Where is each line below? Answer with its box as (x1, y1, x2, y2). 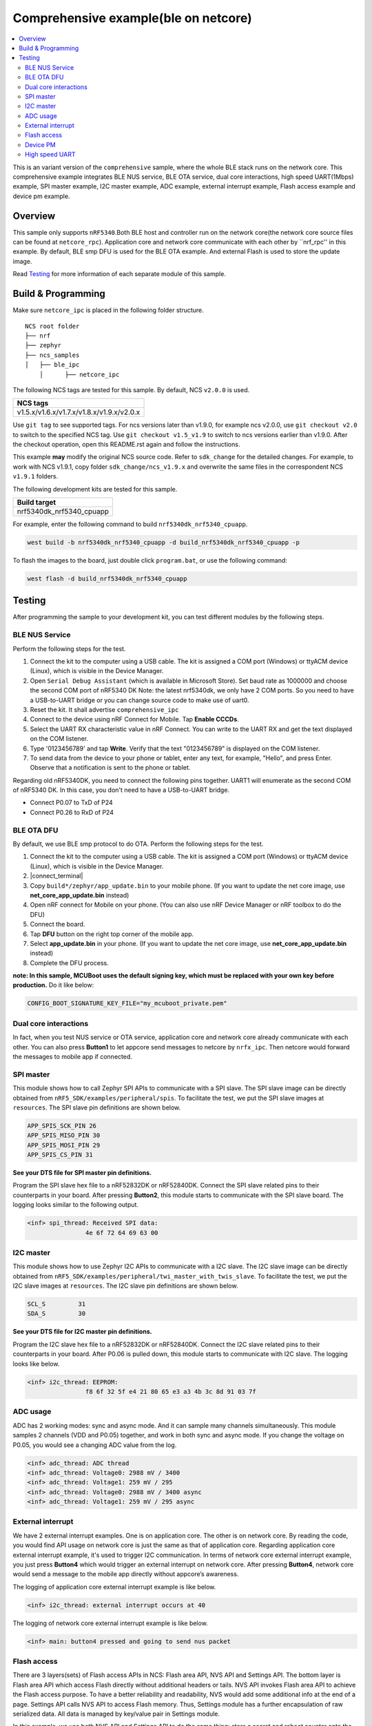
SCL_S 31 (27, 1300, 86, 1308)
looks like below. (12, 1359, 60, 1368)
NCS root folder (25, 322, 80, 330)
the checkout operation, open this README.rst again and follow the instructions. (12, 440, 240, 449)
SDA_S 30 (27, 1310, 86, 1318)
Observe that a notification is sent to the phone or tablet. (30, 764, 191, 772)
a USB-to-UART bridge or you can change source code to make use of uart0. (30, 696, 249, 704)
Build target (17, 498, 56, 507)
